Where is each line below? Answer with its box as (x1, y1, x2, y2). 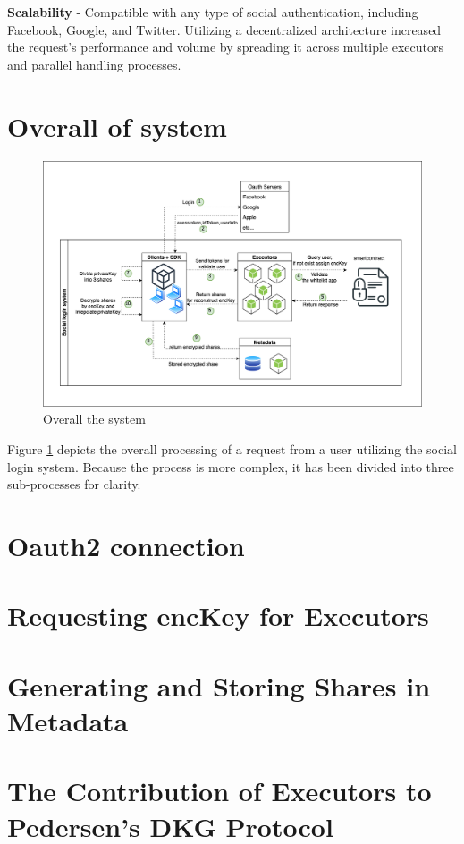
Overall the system (43, 409, 146, 428)
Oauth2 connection (7, 527, 245, 563)
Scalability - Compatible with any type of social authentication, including (7, 3, 418, 21)
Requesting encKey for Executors (7, 597, 429, 634)
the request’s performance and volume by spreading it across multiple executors (7, 38, 443, 56)
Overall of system (7, 107, 227, 144)
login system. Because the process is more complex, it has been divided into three (7, 457, 454, 476)
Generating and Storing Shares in (7, 667, 431, 704)
